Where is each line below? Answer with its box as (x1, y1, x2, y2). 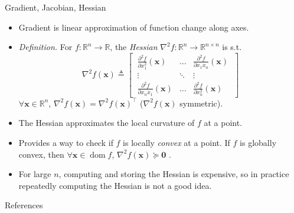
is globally (240, 136, 277, 148)
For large (18, 168, 51, 180)
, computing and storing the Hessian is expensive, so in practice (58, 168, 289, 180)
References (5, 199, 43, 211)
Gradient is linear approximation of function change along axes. (18, 21, 249, 33)
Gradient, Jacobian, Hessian (5, 1, 106, 13)
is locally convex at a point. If (123, 136, 230, 148)
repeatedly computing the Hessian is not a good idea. (18, 179, 212, 191)
